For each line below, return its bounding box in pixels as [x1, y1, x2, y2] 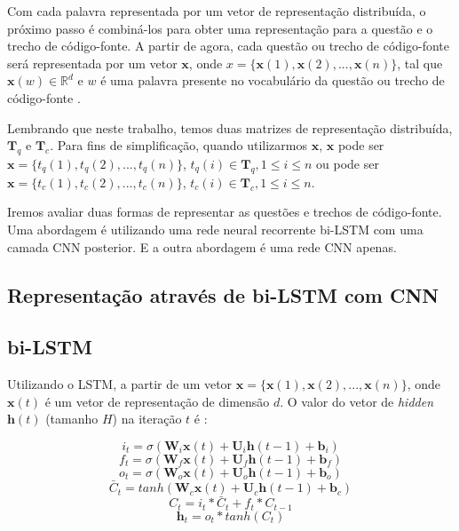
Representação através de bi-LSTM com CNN [7, 281, 439, 308]
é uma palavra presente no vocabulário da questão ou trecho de [100, 71, 445, 90]
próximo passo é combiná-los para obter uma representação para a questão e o [7, 19, 433, 37]
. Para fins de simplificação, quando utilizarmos [50, 136, 307, 155]
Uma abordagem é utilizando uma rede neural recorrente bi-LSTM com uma [7, 219, 423, 238]
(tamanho [45, 409, 99, 428]
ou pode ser [316, 154, 379, 172]
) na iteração [112, 409, 182, 428]
